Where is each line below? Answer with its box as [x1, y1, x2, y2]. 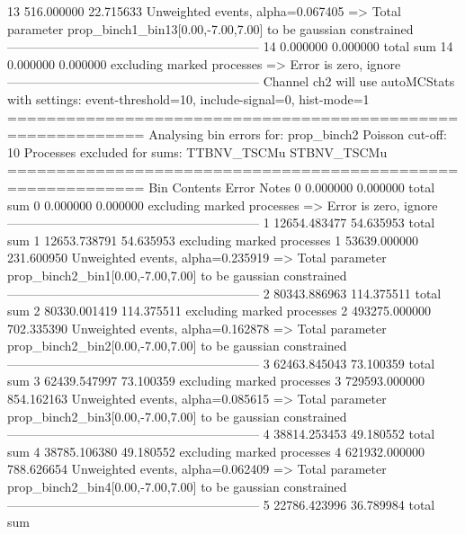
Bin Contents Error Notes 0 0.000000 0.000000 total [148, 177, 435, 196]
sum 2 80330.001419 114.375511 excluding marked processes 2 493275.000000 [7, 301, 431, 320]
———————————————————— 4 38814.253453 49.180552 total [7, 424, 435, 443]
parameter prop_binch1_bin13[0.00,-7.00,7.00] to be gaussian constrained [7, 19, 414, 38]
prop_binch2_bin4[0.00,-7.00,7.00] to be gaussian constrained [7, 477, 347, 496]
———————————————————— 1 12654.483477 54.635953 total [7, 213, 435, 232]
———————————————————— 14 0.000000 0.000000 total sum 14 [7, 37, 453, 56]
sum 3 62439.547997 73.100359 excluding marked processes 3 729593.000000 [7, 371, 425, 390]
